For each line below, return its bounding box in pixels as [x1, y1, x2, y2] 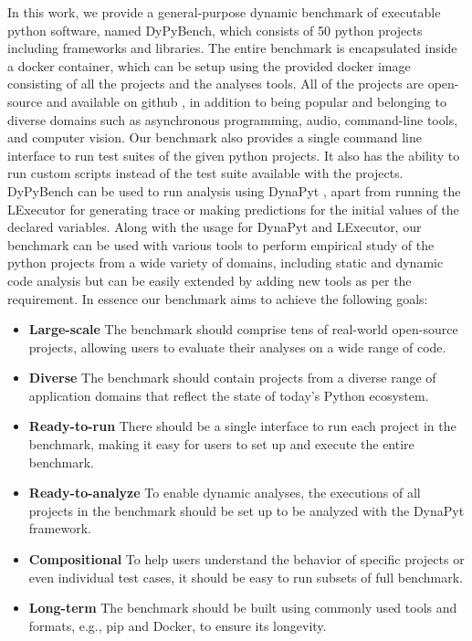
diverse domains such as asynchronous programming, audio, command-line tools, [7, 110, 458, 129]
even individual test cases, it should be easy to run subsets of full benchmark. [28, 567, 463, 586]
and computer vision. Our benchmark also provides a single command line [7, 128, 422, 147]
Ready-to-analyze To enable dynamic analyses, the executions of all [28, 483, 421, 502]
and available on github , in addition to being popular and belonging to [46, 91, 446, 110]
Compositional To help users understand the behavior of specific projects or [28, 550, 465, 569]
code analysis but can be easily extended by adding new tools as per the [7, 270, 412, 289]
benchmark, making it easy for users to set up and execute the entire [28, 435, 414, 454]
